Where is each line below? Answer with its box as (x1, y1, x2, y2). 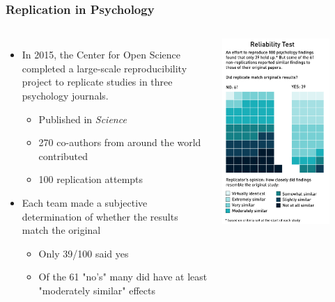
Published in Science (38, 111, 127, 126)
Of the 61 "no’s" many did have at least (38, 269, 208, 284)
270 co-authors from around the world (38, 135, 201, 150)
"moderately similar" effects (38, 283, 155, 297)
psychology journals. (22, 88, 109, 102)
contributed (38, 148, 88, 163)
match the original (22, 223, 101, 237)
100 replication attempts (38, 172, 143, 186)
